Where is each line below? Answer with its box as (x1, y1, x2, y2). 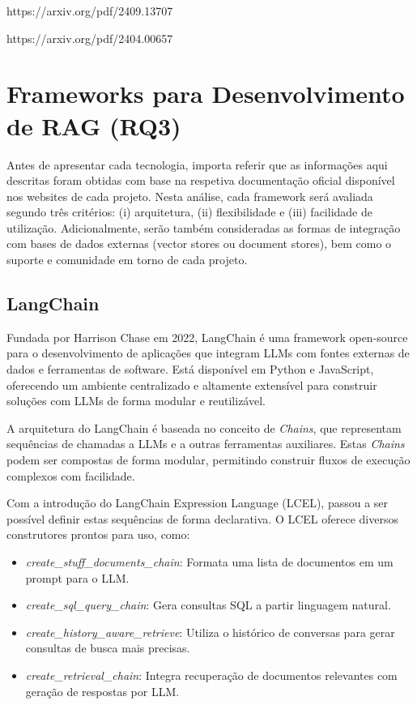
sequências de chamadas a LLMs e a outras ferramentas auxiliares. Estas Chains (6, 435, 405, 452)
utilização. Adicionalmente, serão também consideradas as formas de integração (6, 219, 401, 236)
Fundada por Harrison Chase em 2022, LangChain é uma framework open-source (6, 328, 408, 345)
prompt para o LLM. (25, 569, 130, 586)
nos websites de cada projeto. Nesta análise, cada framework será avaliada (6, 187, 373, 204)
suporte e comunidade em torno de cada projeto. (6, 251, 248, 268)
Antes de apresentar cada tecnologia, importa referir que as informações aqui (6, 156, 388, 173)
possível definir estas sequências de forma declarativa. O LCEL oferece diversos (6, 510, 398, 527)
